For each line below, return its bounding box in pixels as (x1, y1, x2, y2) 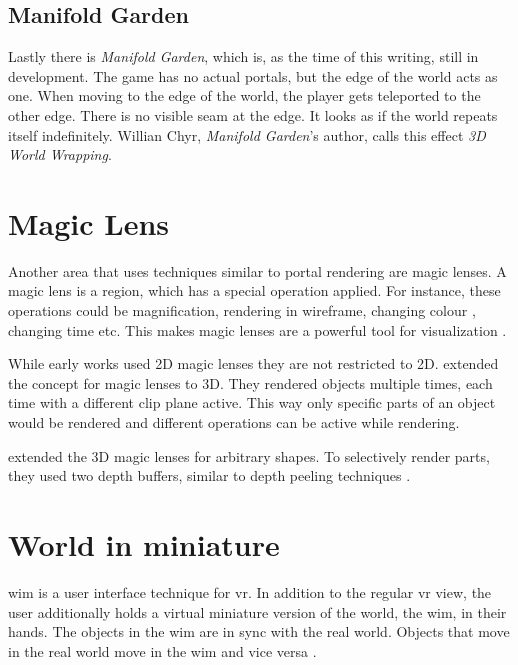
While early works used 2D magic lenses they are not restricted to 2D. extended (8, 353, 499, 374)
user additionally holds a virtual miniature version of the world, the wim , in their (8, 601, 507, 622)
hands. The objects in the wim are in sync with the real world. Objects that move (8, 621, 510, 642)
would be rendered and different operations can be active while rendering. (8, 412, 460, 433)
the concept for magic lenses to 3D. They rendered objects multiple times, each (8, 372, 493, 393)
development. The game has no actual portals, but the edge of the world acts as (8, 65, 498, 86)
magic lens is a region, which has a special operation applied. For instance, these (8, 280, 501, 301)
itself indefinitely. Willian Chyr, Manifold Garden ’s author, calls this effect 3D (8, 124, 486, 145)
